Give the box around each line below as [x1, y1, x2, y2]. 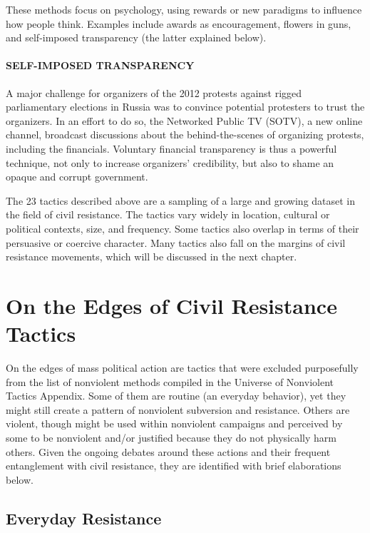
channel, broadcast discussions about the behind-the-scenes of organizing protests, [6, 127, 364, 142]
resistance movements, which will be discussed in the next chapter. [6, 249, 297, 264]
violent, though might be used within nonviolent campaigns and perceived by [6, 416, 343, 431]
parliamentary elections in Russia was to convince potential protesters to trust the [6, 99, 365, 114]
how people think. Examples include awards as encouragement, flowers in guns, [6, 16, 351, 31]
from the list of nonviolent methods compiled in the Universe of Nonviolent [6, 374, 334, 389]
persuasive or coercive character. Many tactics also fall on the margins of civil [6, 235, 346, 250]
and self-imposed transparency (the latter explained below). [6, 30, 267, 45]
